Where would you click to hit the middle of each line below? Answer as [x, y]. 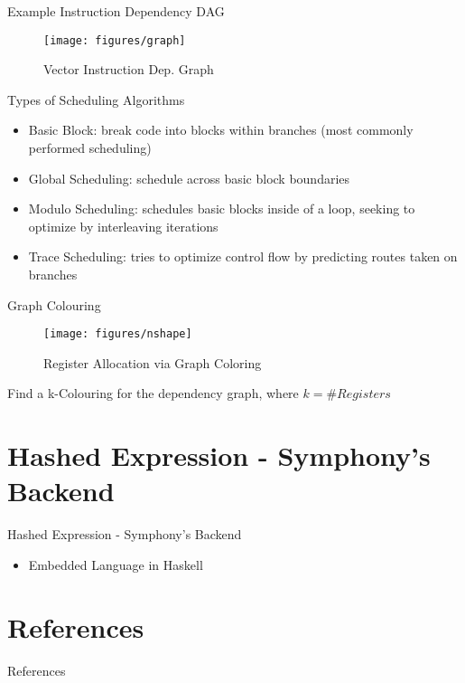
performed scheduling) [90, 148]
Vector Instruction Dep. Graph [129, 69]
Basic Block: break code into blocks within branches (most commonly [221, 130]
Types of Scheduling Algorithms [96, 99]
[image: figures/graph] [115, 40]
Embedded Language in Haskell [116, 564]
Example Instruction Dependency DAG [116, 11]
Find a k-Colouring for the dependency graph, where [153, 393]
